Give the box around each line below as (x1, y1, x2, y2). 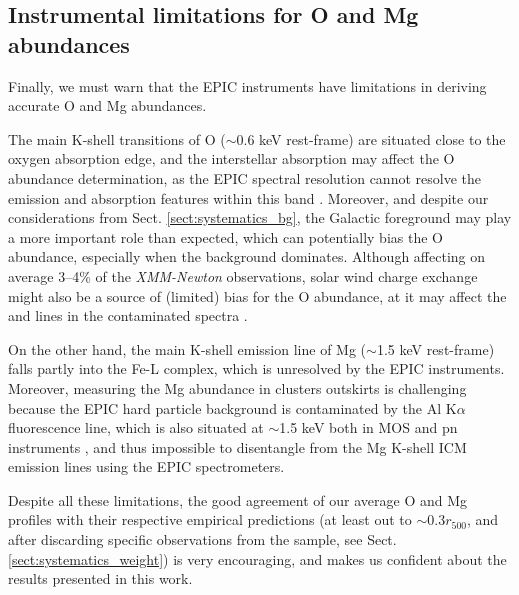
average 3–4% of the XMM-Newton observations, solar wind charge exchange (8, 265, 478, 286)
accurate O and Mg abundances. (8, 95, 207, 116)
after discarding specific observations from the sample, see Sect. (8, 529, 397, 550)
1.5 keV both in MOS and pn (279, 417, 458, 438)
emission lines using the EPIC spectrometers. (8, 456, 285, 477)
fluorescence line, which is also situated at (8, 417, 264, 438)
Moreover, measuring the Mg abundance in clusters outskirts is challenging (8, 377, 467, 398)
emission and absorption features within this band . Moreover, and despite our (8, 187, 489, 208)
